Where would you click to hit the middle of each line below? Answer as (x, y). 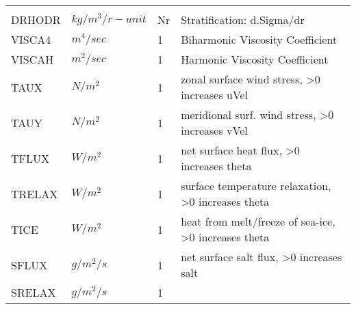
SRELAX (34, 292)
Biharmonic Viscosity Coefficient (259, 39)
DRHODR (36, 19)
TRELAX (35, 193)
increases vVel (214, 130)
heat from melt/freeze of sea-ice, (258, 221)
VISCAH (33, 59)
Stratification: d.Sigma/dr (243, 19)
